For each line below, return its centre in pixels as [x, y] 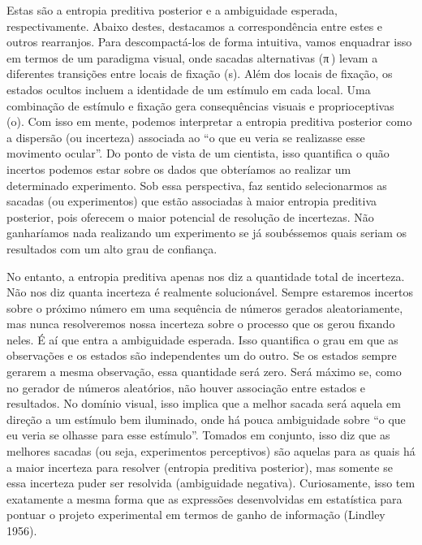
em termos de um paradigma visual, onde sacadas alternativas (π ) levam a [192, 57]
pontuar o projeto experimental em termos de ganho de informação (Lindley [196, 515]
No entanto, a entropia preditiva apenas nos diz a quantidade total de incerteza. [206, 276]
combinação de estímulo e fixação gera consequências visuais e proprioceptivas [200, 105]
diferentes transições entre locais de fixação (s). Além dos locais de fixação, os [200, 74]
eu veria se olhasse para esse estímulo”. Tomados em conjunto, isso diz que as [198, 435]
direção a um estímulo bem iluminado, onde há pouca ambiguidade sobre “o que [206, 419]
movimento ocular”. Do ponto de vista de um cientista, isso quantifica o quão [198, 153]
